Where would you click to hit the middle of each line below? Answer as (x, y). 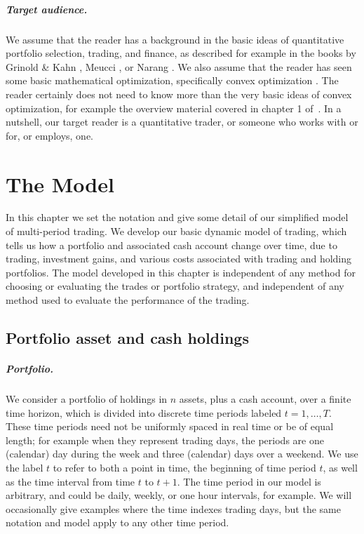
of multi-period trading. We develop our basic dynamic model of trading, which (176, 231)
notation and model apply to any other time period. (117, 522)
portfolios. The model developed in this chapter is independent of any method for (181, 272)
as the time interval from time (70, 481)
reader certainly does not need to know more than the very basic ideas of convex (179, 94)
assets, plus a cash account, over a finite (265, 398)
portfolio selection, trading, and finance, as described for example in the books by (181, 53)
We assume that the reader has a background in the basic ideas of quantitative (175, 39)
